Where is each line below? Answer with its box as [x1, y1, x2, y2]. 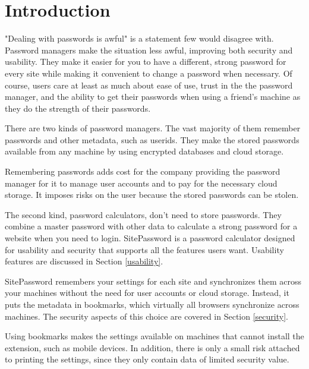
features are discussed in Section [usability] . [5, 255, 163, 267]
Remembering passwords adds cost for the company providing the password [5, 165, 280, 178]
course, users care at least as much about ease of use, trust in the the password [5, 78, 293, 91]
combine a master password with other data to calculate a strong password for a [5, 220, 298, 232]
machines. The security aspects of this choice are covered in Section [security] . [5, 310, 288, 322]
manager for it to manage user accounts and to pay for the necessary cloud [5, 176, 278, 189]
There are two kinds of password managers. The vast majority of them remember [5, 122, 301, 134]
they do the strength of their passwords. [5, 102, 151, 114]
